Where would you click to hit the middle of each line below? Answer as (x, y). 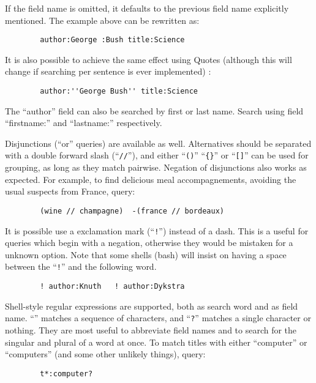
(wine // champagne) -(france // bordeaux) (132, 211)
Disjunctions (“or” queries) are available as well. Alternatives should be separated (158, 143)
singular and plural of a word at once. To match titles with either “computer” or (156, 342)
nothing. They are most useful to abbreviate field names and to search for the (151, 329)
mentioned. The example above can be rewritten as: (102, 20)
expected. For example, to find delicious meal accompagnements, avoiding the (151, 179)
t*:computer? (66, 374)
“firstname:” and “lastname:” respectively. (84, 123)
